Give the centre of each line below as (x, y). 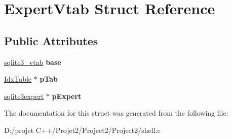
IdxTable (18, 79)
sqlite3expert (24, 96)
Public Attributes (51, 40)
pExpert (67, 96)
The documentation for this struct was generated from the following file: (116, 113)
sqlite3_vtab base (33, 62)
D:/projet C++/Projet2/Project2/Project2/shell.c (82, 130)
